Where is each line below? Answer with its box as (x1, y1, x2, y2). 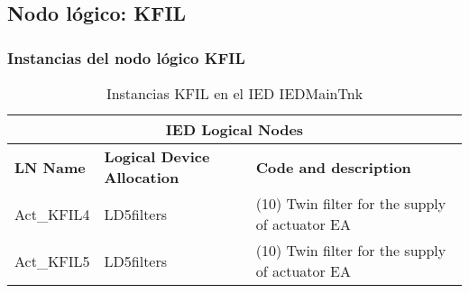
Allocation (104, 167, 179, 188)
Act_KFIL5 (14, 250, 90, 271)
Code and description (255, 156, 411, 178)
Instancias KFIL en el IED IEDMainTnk (106, 83, 363, 104)
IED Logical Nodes (165, 119, 304, 140)
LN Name (14, 156, 86, 178)
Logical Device (104, 146, 210, 167)
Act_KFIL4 (14, 203, 90, 224)
